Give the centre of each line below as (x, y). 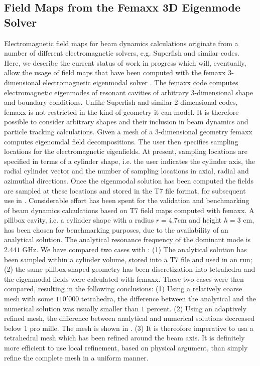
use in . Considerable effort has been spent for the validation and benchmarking (127, 200)
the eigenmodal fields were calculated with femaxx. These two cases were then (124, 279)
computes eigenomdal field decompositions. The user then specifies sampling (121, 141)
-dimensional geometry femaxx (205, 131)
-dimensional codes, (208, 102)
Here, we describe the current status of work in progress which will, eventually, (125, 62)
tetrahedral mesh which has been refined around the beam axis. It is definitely (124, 338)
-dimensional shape (224, 92)
